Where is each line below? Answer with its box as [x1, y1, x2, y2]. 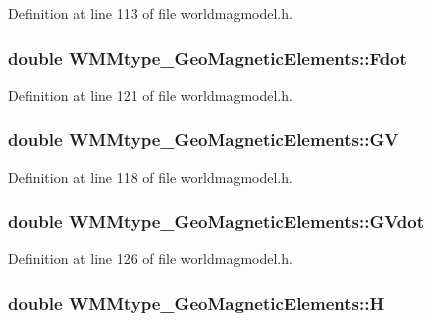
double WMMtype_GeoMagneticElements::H [8, 290, 385, 315]
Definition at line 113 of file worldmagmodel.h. [8, 3, 293, 23]
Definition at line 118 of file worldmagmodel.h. [8, 166, 293, 187]
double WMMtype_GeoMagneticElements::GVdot [8, 209, 425, 234]
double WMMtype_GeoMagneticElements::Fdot [8, 45, 407, 70]
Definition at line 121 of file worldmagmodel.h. [8, 84, 293, 105]
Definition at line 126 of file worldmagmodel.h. [8, 248, 293, 269]
